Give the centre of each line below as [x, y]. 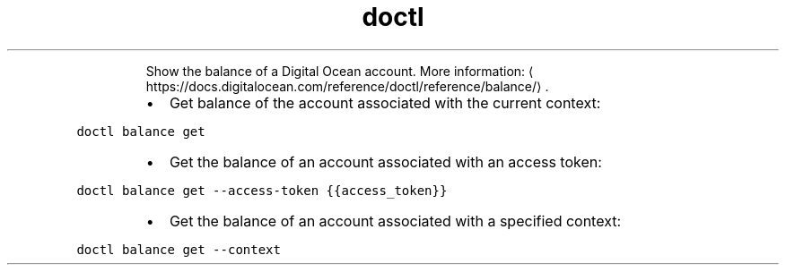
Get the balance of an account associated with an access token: [385, 161]
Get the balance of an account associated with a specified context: [395, 221]
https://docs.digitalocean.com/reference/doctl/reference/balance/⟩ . [347, 86]
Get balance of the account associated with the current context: [385, 102]
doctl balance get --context [179, 249]
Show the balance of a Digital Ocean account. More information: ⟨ [340, 71]
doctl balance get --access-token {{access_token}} [262, 190]
